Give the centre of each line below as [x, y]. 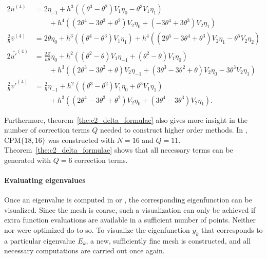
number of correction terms [47, 130]
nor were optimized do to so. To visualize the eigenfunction [97, 230]
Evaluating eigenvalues [45, 180]
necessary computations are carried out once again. [84, 251]
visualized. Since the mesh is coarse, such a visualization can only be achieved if [130, 209]
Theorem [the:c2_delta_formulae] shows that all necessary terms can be [119, 150]
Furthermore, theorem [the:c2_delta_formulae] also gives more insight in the [126, 119]
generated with [28, 160]
